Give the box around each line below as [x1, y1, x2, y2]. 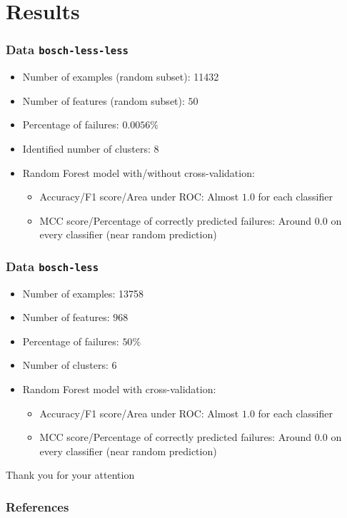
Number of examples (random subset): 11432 [22, 69, 219, 84]
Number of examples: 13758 [22, 285, 144, 300]
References [6, 497, 69, 515]
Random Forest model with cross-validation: [22, 382, 216, 397]
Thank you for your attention [6, 467, 135, 482]
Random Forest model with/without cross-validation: [22, 165, 255, 180]
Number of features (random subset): [22, 93, 185, 108]
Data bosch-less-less [6, 41, 129, 59]
